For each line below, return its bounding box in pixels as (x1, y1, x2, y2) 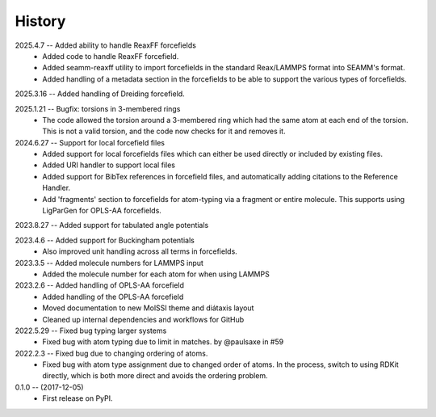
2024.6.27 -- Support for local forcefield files (15, 137, 166, 147)
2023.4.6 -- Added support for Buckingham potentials (15, 235, 195, 245)
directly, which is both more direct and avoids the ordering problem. (42, 371, 268, 381)
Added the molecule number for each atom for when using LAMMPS (42, 269, 270, 279)
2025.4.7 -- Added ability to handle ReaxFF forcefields (15, 40, 197, 50)
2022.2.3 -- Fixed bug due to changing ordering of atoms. (15, 348, 208, 358)
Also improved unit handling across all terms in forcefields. (42, 246, 237, 256)
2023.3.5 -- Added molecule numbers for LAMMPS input (15, 258, 203, 267)
